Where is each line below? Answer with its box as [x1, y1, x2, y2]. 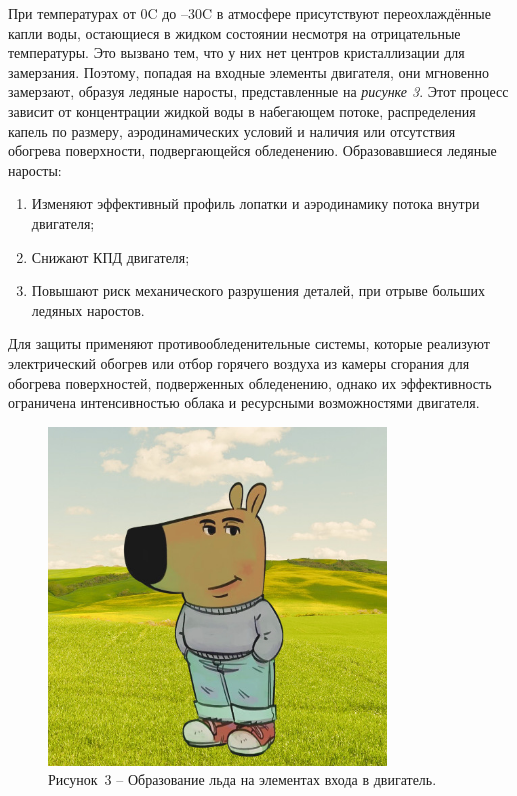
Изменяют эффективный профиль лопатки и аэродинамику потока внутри [31, 193, 480, 214]
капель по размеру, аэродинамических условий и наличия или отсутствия [8, 120, 456, 141]
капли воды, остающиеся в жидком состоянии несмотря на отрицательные [8, 22, 461, 43]
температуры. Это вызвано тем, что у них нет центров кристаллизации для [8, 42, 465, 63]
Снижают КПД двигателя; [31, 246, 190, 267]
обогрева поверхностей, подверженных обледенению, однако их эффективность [8, 372, 492, 393]
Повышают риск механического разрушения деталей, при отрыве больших [31, 280, 486, 301]
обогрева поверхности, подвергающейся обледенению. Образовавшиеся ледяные [8, 140, 497, 161]
